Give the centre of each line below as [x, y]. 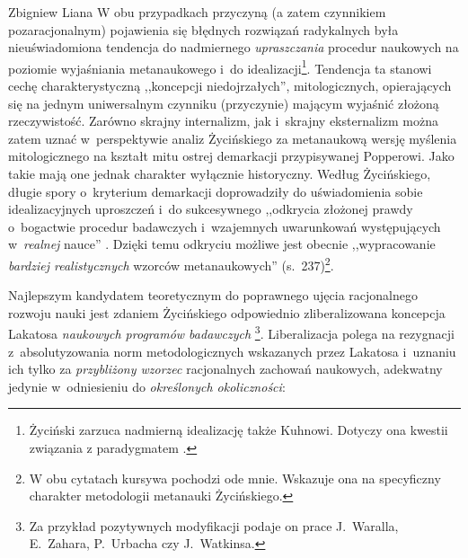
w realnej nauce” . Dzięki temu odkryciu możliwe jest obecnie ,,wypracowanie [222, 244]
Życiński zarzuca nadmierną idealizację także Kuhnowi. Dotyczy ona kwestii [238, 430]
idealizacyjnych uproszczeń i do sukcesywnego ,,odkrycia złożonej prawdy [211, 209]
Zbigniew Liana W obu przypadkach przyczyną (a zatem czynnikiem [197, 12]
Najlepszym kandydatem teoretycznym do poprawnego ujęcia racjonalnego [213, 295]
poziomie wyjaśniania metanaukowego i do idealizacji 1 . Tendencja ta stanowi [220, 66]
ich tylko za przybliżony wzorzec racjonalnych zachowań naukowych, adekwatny [225, 369]
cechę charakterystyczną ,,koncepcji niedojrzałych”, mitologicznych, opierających [230, 86]
